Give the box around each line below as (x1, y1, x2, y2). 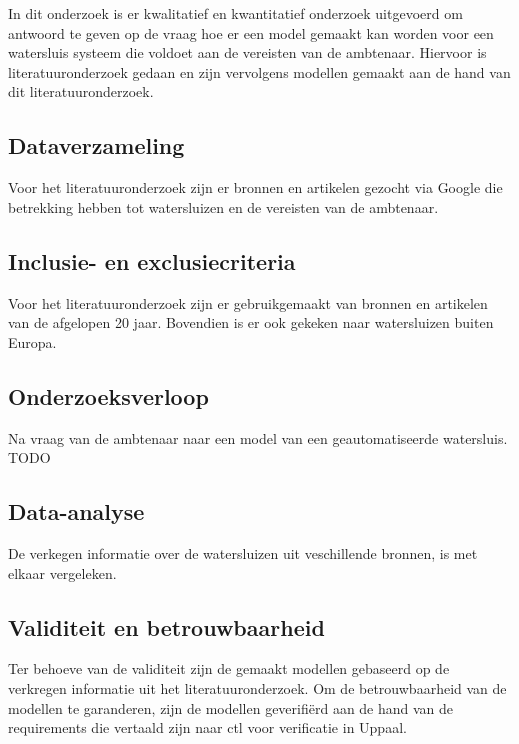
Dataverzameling (8, 130, 185, 161)
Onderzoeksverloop (8, 380, 209, 411)
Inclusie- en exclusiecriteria (8, 245, 296, 276)
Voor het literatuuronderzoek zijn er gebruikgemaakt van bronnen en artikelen (8, 292, 488, 313)
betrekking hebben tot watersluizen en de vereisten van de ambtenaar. (8, 196, 439, 217)
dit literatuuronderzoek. (8, 81, 154, 102)
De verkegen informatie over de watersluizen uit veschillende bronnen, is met (8, 542, 478, 563)
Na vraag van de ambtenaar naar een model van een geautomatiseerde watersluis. (8, 427, 508, 448)
